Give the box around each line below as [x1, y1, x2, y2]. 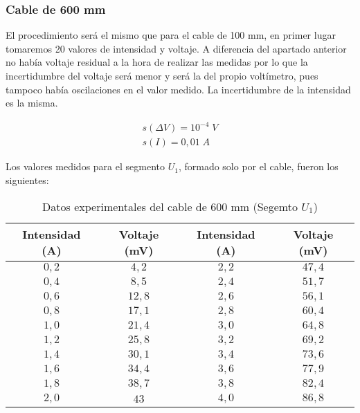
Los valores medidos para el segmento [6, 159, 165, 174]
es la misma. [6, 95, 58, 110]
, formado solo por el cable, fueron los [178, 159, 339, 174]
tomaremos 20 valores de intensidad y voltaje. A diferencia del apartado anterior [6, 41, 347, 55]
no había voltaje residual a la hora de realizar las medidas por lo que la [6, 55, 308, 69]
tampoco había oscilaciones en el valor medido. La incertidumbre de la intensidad [6, 82, 351, 96]
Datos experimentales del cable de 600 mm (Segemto [42, 198, 298, 214]
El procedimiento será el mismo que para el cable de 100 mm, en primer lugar [6, 28, 336, 42]
